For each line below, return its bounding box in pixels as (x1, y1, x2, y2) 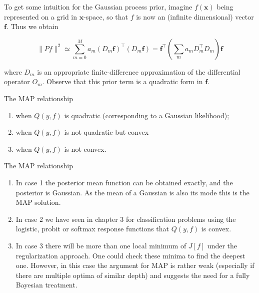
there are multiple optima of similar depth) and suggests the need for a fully (15, 269, 250, 280)
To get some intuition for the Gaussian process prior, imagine (4, 2, 192, 12)
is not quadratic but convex (64, 127, 149, 137)
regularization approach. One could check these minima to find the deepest (15, 250, 245, 260)
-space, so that (83, 11, 128, 22)
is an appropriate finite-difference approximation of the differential (37, 66, 240, 77)
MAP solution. (15, 197, 61, 207)
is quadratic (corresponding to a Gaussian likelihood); (64, 110, 229, 120)
